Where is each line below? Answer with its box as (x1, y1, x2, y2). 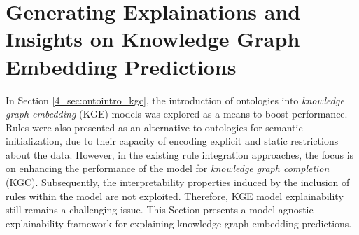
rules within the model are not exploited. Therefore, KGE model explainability (6, 188, 344, 203)
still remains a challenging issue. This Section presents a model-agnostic (6, 202, 314, 217)
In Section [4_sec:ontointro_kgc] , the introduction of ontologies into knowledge (6, 92, 344, 107)
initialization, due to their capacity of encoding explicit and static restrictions (6, 134, 339, 148)
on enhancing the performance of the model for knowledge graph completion (6, 161, 330, 176)
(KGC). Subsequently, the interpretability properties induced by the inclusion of (6, 175, 350, 190)
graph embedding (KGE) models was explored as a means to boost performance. (6, 106, 348, 121)
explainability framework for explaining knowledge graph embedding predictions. (6, 215, 352, 230)
